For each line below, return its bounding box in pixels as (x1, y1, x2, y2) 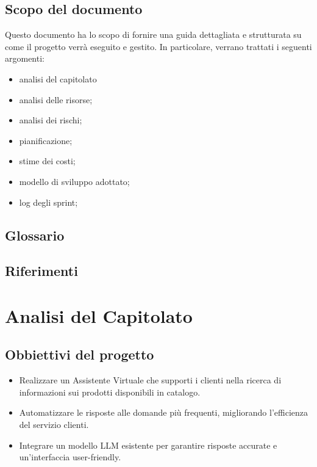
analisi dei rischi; (19, 114, 82, 126)
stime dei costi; (19, 154, 76, 167)
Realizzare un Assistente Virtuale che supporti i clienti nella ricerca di (19, 374, 282, 386)
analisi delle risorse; (19, 93, 93, 106)
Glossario (5, 225, 65, 244)
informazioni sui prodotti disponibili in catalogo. (19, 385, 201, 398)
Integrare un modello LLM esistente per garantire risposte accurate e (19, 438, 277, 451)
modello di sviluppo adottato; (19, 175, 130, 187)
